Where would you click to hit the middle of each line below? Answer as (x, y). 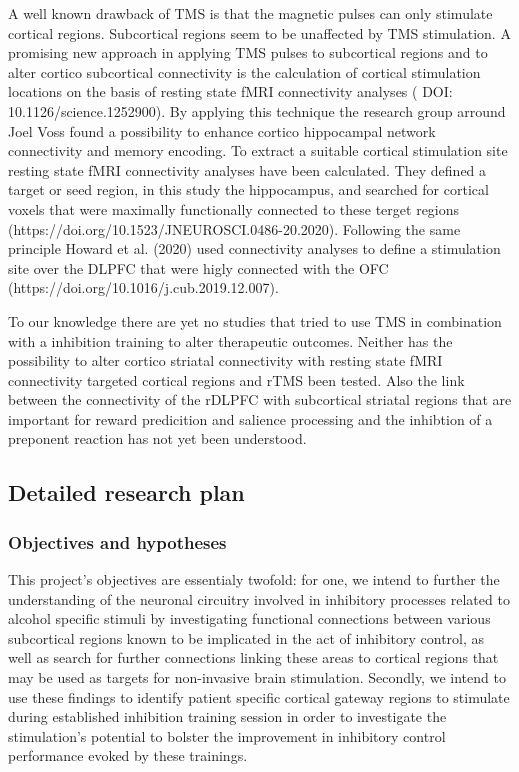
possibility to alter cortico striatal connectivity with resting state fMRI (225, 360)
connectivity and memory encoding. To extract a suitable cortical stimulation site (258, 150)
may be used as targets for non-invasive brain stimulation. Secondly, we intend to (257, 677)
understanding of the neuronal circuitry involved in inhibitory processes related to (259, 598)
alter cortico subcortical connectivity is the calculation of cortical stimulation (244, 71)
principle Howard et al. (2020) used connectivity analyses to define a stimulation (254, 248)
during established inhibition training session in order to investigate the (227, 716)
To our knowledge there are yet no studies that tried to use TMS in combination (255, 320)
